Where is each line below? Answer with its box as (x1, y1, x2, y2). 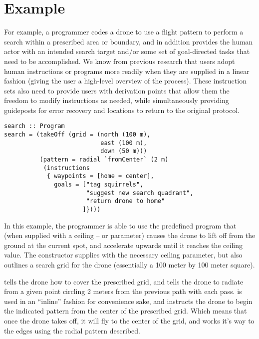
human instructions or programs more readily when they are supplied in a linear (4, 65, 250, 76)
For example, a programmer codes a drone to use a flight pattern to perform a (4, 26, 244, 37)
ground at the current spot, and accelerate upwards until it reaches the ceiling (4, 239, 243, 250)
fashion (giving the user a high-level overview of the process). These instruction (4, 75, 247, 86)
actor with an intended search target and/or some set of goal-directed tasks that (4, 46, 250, 56)
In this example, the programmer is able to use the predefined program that (4, 220, 237, 230)
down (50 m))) (100, 147, 147, 155)
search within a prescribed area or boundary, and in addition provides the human (4, 36, 253, 46)
